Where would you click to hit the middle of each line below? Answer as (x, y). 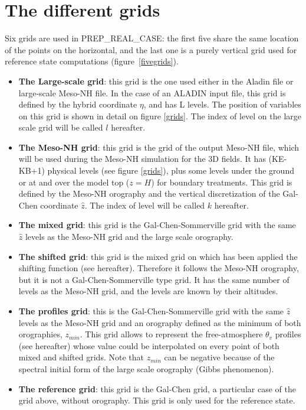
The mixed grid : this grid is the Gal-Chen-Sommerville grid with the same (157, 225)
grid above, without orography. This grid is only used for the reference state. (157, 400)
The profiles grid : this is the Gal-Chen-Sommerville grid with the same (151, 311)
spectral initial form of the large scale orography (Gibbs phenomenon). (146, 368)
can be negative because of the (219, 357)
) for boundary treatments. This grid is (222, 182)
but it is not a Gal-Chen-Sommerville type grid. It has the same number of (154, 279)
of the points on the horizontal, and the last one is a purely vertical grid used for (151, 49)
